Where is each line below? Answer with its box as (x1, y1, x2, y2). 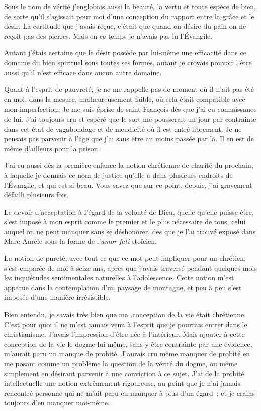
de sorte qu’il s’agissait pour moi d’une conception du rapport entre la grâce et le (4, 11, 254, 21)
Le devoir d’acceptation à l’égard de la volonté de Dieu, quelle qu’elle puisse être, (4, 206, 254, 217)
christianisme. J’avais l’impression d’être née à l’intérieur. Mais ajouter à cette (4, 329, 245, 339)
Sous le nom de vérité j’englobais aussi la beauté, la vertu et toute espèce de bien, (4, 1, 256, 11)
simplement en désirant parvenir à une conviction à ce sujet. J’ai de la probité (4, 368, 244, 378)
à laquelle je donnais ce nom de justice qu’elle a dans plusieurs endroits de (4, 169, 233, 180)
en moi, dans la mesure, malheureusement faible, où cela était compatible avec (4, 93, 245, 104)
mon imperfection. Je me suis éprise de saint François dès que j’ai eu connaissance (4, 104, 257, 114)
